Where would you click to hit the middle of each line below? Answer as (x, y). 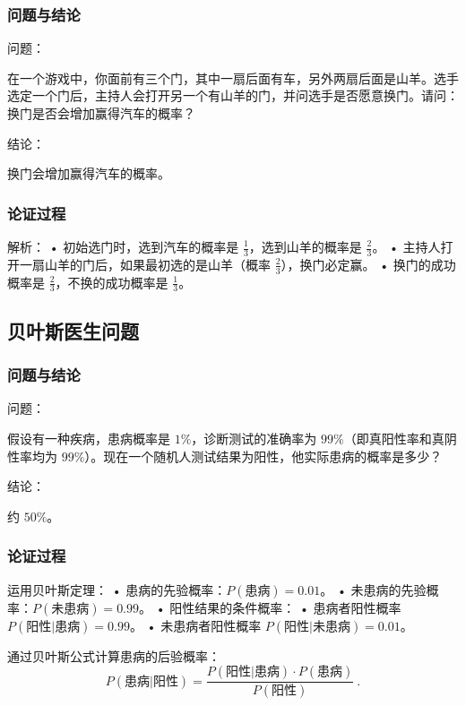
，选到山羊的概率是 (305, 246)
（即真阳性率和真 (394, 439)
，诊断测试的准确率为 (254, 439)
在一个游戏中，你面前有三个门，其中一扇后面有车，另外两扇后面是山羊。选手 (233, 77)
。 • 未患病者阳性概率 (195, 625)
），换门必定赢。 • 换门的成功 (368, 264)
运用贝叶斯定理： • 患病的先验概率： (117, 589)
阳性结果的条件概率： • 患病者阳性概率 (285, 607)
